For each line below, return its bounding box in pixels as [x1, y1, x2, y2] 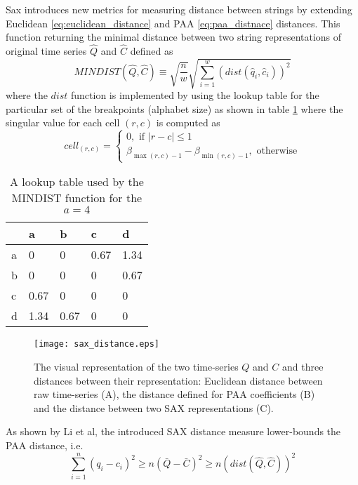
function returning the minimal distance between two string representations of [6, 29, 342, 44]
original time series [6, 44, 87, 58]
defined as [130, 44, 173, 58]
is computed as [156, 115, 220, 130]
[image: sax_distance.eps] [34, 339, 159, 350]
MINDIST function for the [11, 190, 142, 206]
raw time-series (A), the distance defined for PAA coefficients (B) [34, 387, 315, 401]
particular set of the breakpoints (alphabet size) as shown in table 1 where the [6, 101, 343, 116]
